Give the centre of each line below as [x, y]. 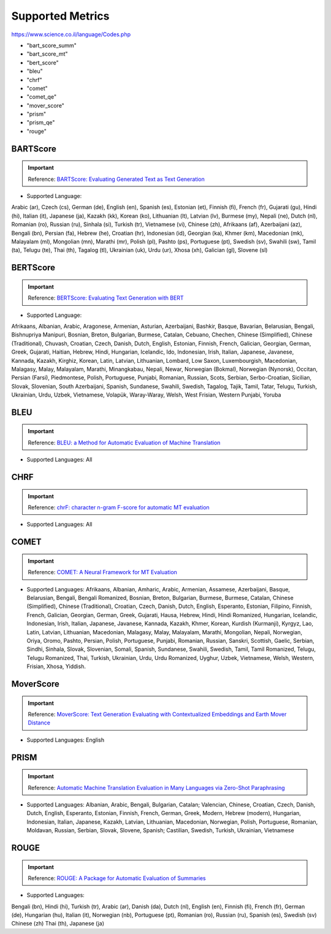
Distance [39, 723]
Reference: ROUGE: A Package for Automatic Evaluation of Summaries [117, 878]
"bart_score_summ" [51, 45]
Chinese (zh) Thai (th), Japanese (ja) [58, 924]
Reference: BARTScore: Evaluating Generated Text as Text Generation [116, 179]
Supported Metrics [60, 16]
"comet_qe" [42, 97]
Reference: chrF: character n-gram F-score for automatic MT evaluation [119, 507]
